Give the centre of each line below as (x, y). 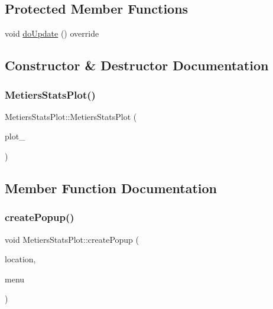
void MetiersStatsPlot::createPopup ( (72, 239)
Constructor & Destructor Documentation (137, 65)
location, (20, 259)
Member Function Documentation (111, 188)
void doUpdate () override (52, 33)
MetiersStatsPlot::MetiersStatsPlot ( (71, 116)
